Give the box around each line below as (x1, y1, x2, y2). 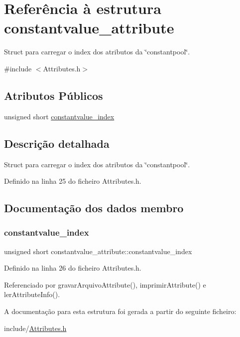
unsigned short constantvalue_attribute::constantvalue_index (4, 246, 192, 256)
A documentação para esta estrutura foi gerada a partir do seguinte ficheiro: (4, 306, 237, 317)
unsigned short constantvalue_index (4, 111, 115, 121)
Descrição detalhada (4, 135, 110, 151)
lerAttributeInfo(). (4, 289, 60, 300)
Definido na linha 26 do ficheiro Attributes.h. (4, 263, 141, 273)
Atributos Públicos (4, 87, 103, 103)
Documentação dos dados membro (4, 200, 184, 216)
